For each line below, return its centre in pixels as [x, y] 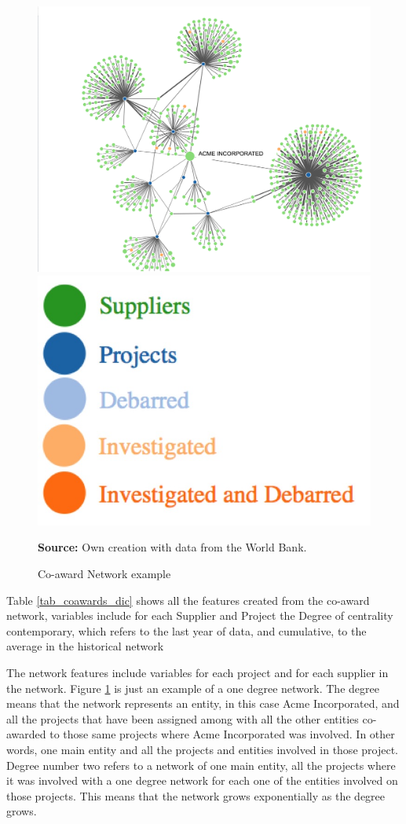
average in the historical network [85, 646]
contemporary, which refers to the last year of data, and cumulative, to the [187, 630]
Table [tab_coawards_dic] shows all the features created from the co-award [188, 600]
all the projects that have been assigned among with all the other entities [183, 718]
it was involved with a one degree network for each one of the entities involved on [202, 780]
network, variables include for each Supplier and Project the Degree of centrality [200, 615]
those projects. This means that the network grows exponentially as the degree [196, 795]
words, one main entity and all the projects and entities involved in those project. [202, 749]
